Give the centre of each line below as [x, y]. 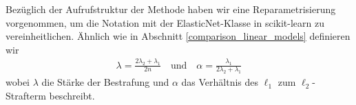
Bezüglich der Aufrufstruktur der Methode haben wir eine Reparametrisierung [171, 9]
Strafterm [26, 96]
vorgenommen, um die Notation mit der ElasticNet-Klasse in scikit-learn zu [165, 22]
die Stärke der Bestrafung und [105, 82]
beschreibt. [72, 96]
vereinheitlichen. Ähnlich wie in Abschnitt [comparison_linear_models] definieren [178, 36]
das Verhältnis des [220, 82]
